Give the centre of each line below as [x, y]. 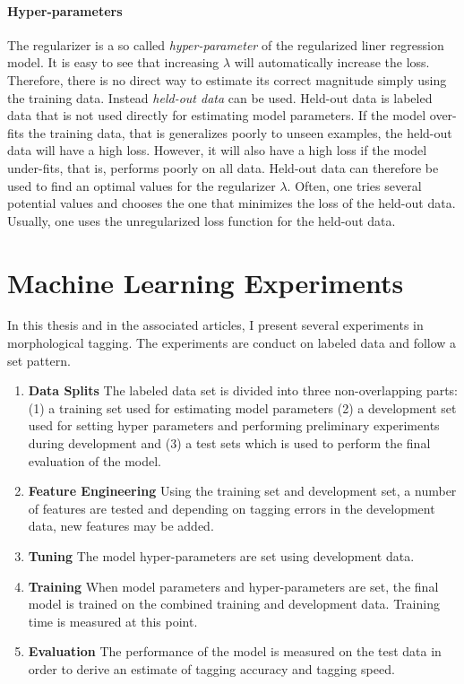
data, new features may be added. [121, 526]
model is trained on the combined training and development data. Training [234, 604]
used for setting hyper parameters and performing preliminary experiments [234, 425]
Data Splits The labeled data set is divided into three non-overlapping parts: [243, 390]
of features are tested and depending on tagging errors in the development [232, 508]
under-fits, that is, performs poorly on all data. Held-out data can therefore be [223, 167]
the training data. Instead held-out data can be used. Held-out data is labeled [220, 97]
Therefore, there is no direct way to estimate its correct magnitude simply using [227, 79]
